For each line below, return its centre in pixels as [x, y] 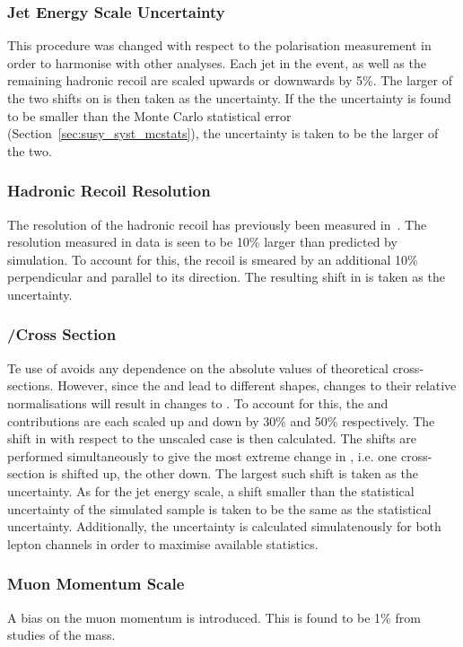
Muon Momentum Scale [96, 584]
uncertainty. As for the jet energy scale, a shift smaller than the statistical [211, 490]
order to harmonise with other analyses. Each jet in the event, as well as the [217, 62]
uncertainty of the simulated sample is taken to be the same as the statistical [219, 508]
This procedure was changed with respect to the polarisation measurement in [219, 45]
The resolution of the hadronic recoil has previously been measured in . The [217, 224]
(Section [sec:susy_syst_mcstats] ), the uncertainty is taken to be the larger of [223, 133]
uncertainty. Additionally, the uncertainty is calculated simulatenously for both [224, 526]
